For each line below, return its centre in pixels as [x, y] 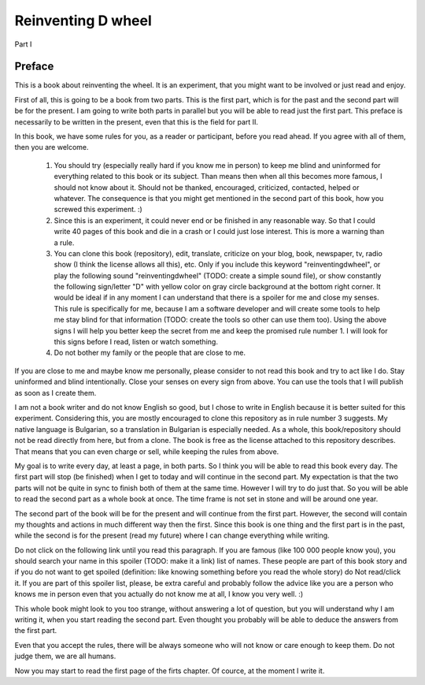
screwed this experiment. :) [98, 210]
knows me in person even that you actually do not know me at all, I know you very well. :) [159, 594]
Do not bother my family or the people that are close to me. [150, 353]
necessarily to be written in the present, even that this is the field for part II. [137, 121]
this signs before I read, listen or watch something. [136, 342]
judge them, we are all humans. [65, 656]
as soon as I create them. [55, 393]
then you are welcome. [52, 147]
